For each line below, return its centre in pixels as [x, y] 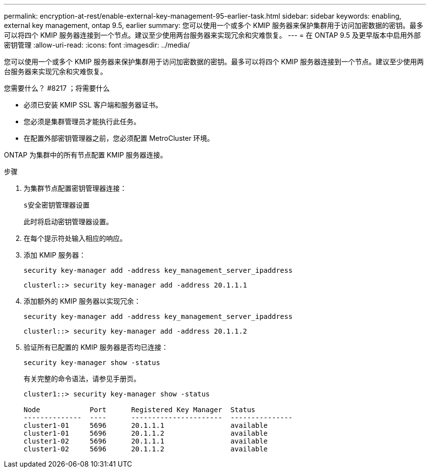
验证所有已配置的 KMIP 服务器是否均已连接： [96, 347]
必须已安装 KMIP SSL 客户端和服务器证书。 [93, 105]
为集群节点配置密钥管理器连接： [75, 188]
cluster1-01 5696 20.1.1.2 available [146, 433]
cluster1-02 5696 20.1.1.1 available [146, 441]
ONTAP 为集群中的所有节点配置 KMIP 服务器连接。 [86, 155]
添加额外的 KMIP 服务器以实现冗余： [82, 301]
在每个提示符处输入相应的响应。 [75, 238]
